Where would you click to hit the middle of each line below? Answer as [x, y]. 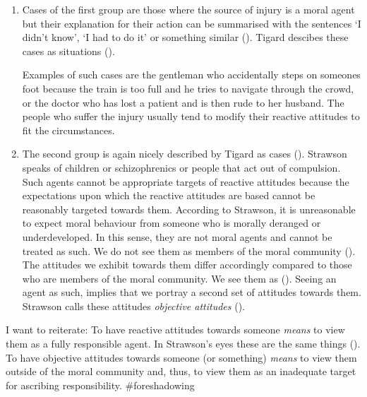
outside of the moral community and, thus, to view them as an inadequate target [181, 371]
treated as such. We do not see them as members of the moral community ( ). [189, 250]
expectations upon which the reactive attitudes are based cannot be [169, 195]
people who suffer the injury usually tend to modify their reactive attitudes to [191, 116]
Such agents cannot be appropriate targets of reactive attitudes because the [186, 181]
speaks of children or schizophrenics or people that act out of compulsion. [181, 167]
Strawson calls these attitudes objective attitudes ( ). [133, 306]
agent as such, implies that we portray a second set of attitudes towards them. [192, 292]
